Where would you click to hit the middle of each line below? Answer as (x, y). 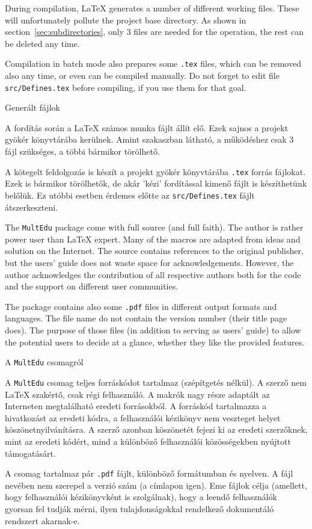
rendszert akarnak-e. (42, 520)
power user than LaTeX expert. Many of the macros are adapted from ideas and (153, 239)
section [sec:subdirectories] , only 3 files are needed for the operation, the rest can (154, 32)
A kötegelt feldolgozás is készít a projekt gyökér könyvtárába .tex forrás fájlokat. (155, 171)
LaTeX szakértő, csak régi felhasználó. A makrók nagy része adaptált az (137, 394)
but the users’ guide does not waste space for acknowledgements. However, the (149, 262)
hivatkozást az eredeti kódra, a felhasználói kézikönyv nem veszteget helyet (143, 417)
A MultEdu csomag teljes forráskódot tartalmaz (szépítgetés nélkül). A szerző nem (156, 382)
